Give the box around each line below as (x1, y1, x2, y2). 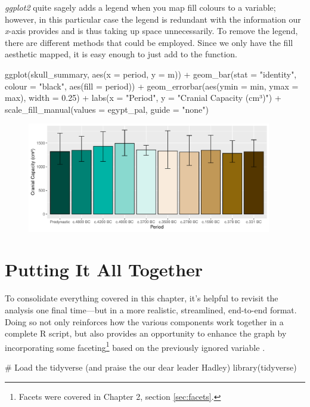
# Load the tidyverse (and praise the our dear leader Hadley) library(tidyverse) (5, 361, 297, 374)
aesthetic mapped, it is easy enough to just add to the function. (5, 48, 237, 60)
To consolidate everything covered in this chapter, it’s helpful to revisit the (5, 292, 278, 304)
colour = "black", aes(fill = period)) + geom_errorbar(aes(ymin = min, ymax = (5, 79, 299, 92)
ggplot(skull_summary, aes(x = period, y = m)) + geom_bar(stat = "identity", (5, 67, 297, 80)
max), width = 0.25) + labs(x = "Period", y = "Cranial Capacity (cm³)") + (5, 91, 281, 104)
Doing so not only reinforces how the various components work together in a (5, 315, 284, 328)
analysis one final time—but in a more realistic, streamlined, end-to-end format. (5, 303, 297, 316)
